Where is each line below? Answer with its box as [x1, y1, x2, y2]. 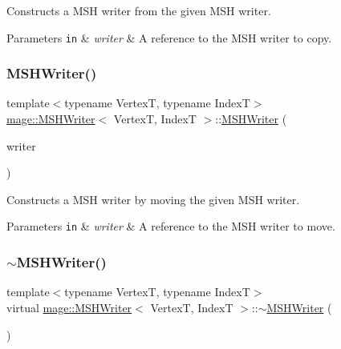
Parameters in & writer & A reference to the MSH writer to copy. [6, 29, 332, 46]
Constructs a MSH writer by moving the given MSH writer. [6, 191, 300, 207]
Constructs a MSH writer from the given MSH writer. [6, 2, 271, 18]
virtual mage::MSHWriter [6, 299, 132, 315]
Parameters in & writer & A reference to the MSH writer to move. [6, 218, 335, 235]
